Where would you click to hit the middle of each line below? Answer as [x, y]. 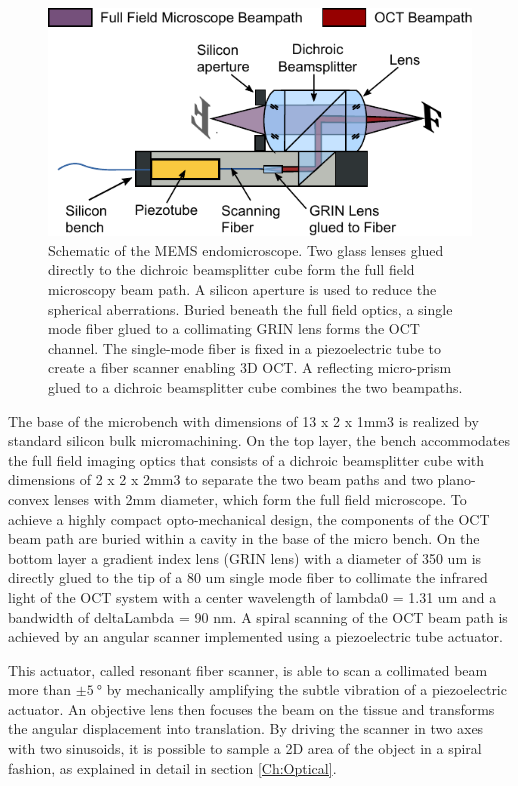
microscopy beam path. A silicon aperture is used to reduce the [242, 289]
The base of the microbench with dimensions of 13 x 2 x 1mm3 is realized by [243, 420]
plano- [456, 479]
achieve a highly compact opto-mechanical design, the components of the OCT [249, 518]
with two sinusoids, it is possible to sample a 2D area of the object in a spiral [245, 748]
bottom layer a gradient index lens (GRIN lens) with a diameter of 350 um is [245, 557]
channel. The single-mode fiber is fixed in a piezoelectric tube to [244, 347]
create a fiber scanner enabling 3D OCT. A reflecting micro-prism [250, 367]
